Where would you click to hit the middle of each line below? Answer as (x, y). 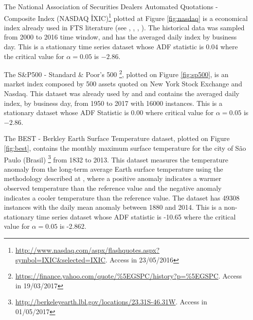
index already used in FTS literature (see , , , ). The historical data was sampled (124, 27)
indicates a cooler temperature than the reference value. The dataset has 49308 (122, 197)
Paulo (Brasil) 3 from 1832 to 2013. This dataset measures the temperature (116, 159)
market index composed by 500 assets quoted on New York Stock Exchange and (123, 84)
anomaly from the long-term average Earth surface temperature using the (114, 169)
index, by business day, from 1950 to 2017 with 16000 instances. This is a (113, 103)
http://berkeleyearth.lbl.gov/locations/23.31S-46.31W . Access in (111, 302)
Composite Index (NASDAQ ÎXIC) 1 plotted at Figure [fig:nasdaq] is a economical (126, 17)
